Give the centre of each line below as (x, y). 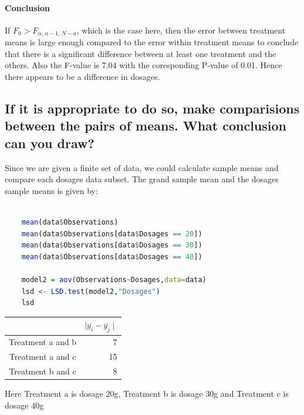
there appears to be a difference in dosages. (82, 77)
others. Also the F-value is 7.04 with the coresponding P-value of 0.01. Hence (143, 65)
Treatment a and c (43, 357)
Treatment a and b (43, 342)
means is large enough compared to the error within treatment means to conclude (152, 42)
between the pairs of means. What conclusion (146, 125)
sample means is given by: (51, 190)
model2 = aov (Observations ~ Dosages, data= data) (114, 280)
